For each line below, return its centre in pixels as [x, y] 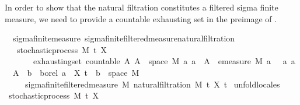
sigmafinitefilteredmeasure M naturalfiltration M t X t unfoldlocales [152, 84]
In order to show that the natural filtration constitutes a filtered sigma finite [142, 7]
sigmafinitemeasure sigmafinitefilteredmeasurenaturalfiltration [124, 38]
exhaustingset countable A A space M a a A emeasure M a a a [164, 61]
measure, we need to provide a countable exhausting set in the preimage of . [141, 18]
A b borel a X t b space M [76, 72]
